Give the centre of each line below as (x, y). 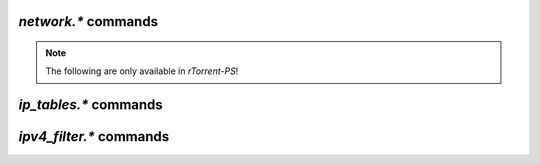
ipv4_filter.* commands (94, 136)
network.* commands (88, 21)
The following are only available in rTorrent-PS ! (142, 71)
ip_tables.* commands (91, 105)
